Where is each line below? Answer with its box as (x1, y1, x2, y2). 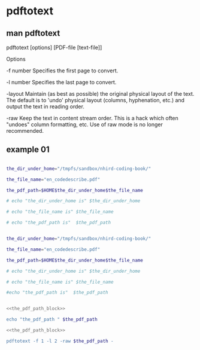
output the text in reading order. (6, 103, 85, 110)
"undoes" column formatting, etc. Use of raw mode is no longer (6, 121, 163, 128)
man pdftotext (6, 28, 60, 38)
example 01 (6, 145, 50, 155)
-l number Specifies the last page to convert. (6, 79, 117, 86)
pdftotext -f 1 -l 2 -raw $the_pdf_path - (6, 338, 114, 344)
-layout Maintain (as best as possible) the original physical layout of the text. (6, 90, 195, 97)
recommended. (6, 127, 44, 134)
